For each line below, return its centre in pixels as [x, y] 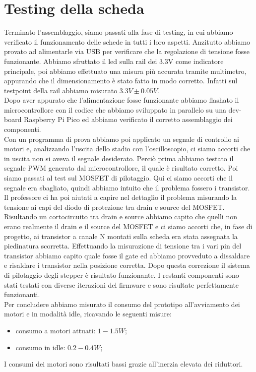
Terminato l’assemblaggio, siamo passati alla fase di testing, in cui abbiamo [119, 32]
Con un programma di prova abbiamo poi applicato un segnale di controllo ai [122, 139]
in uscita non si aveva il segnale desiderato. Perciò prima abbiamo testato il [119, 158]
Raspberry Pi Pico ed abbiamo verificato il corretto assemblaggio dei [128, 119]
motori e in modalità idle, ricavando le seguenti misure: [88, 314]
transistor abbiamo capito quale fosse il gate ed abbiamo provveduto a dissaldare [127, 255]
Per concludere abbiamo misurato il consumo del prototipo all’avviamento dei [122, 304]
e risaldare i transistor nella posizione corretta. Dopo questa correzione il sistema [127, 265]
